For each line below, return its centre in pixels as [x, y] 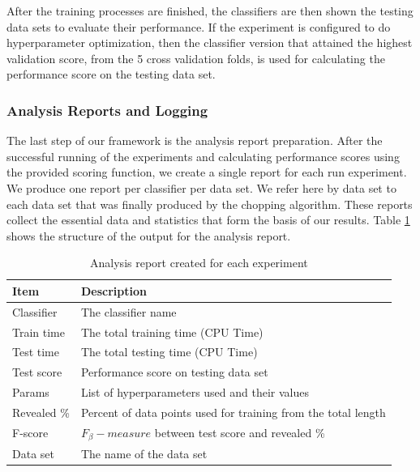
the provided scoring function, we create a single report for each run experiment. [207, 172]
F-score [30, 433]
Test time [36, 352]
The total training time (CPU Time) [172, 332]
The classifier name [129, 311]
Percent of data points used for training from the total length [233, 412]
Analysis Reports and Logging [107, 110]
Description [114, 290]
